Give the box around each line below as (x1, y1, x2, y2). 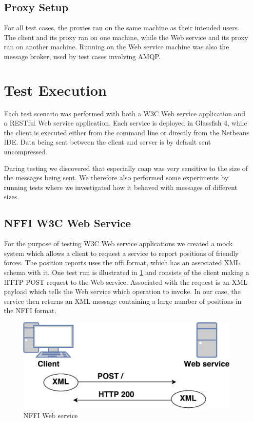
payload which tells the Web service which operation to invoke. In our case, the (4, 286, 241, 296)
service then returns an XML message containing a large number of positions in (4, 295, 242, 306)
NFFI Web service (23, 410, 78, 420)
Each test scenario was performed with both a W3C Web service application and (4, 108, 245, 118)
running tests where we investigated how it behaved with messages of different (4, 182, 237, 192)
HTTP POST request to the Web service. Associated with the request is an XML (4, 276, 248, 287)
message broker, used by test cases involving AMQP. (4, 51, 161, 61)
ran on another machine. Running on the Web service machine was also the (4, 42, 229, 52)
